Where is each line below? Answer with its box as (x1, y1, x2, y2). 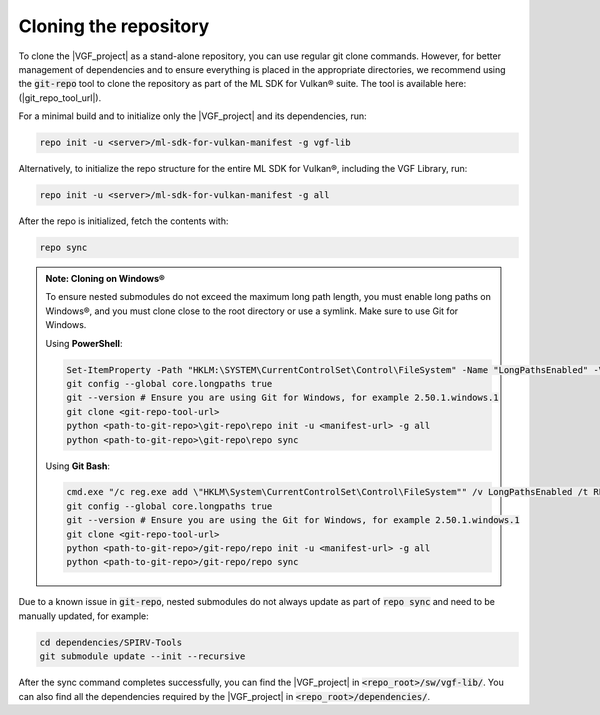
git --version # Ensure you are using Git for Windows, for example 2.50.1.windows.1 (66, 392, 499, 404)
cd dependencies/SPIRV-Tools (39, 636, 183, 648)
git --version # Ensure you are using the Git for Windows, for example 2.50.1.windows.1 (66, 515, 520, 526)
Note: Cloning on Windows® (45, 273, 165, 285)
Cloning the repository (18, 15, 210, 37)
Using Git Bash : (45, 460, 110, 472)
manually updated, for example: (18, 610, 149, 622)
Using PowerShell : (45, 337, 123, 349)
